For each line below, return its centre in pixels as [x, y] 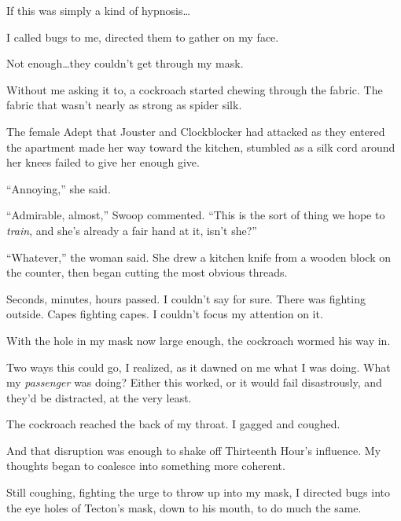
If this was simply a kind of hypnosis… [98, 10]
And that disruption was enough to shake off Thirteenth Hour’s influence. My [194, 450]
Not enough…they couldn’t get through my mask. [125, 63]
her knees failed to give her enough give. [103, 162]
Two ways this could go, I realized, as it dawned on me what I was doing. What [199, 367]
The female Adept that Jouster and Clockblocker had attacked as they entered [196, 131]
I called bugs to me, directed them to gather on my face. [143, 37]
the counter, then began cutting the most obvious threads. [147, 272]
